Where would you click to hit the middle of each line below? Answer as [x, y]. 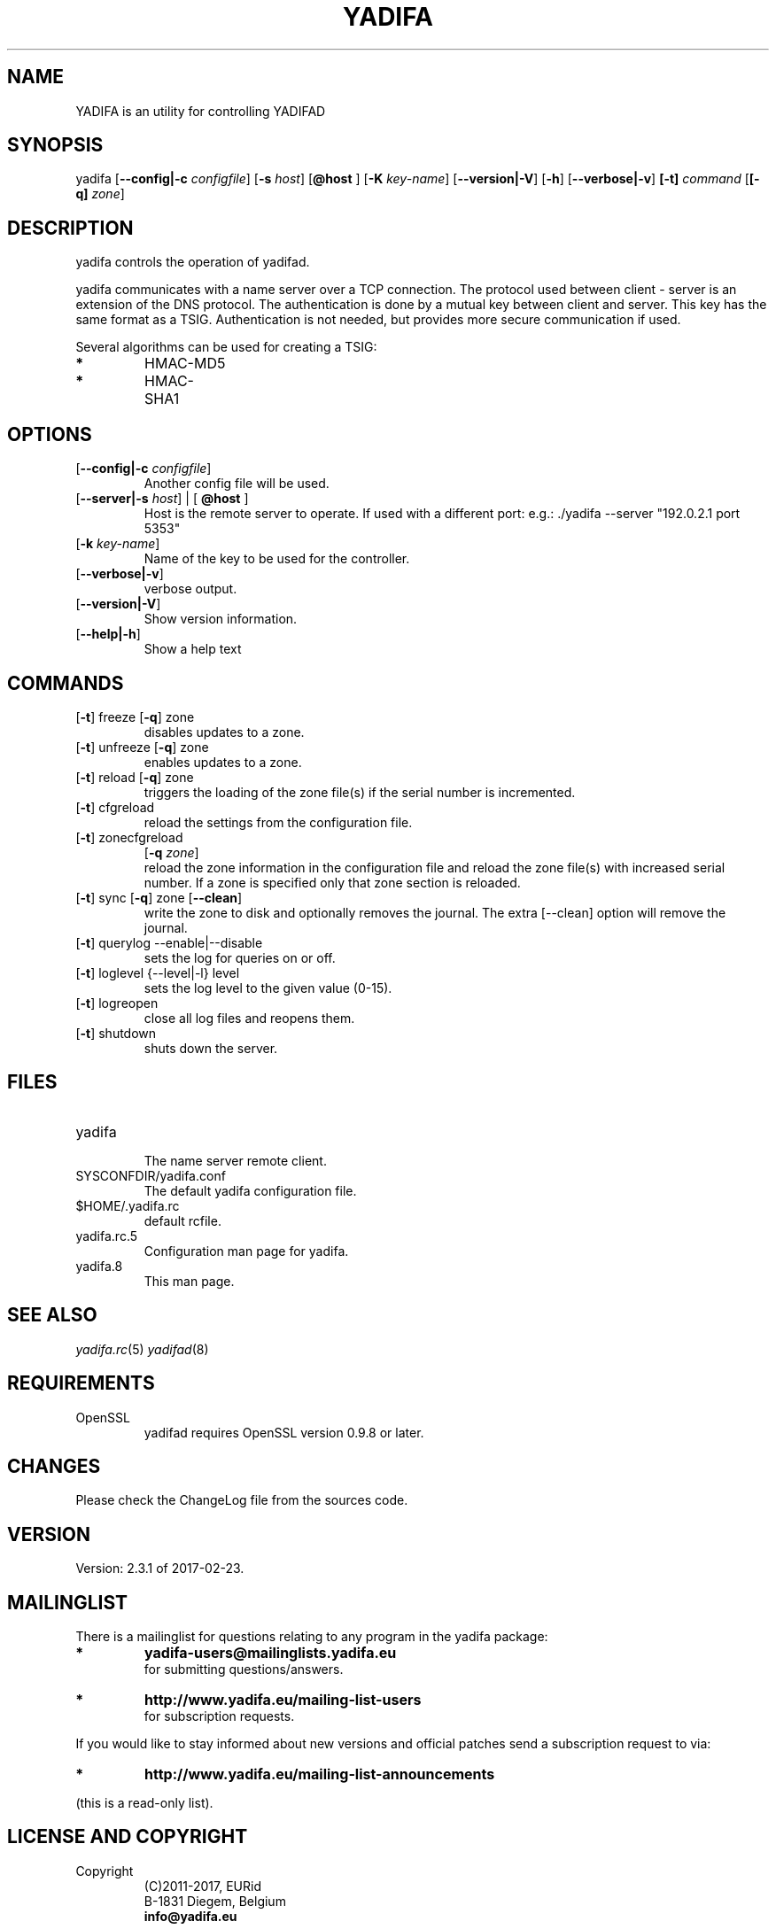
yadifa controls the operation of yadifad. [193, 262]
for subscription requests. [219, 1716]
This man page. [189, 1281]
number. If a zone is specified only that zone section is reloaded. [332, 882]
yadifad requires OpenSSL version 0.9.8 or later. [284, 1432]
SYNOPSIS [55, 145]
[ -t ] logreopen [117, 1003]
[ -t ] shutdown [116, 1033]
